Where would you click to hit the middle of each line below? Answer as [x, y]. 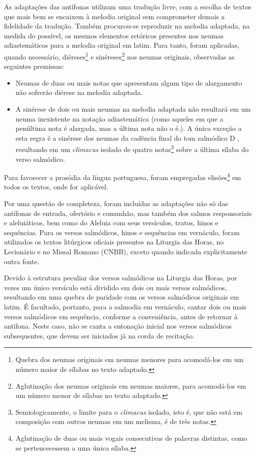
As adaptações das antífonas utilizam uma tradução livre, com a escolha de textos [128, 6]
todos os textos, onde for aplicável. [56, 187]
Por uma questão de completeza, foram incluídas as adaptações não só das [116, 203]
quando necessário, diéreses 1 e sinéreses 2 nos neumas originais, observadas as [119, 56]
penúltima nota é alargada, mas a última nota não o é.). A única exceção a [128, 128]
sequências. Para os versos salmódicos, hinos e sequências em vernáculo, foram [122, 232]
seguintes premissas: [34, 66]
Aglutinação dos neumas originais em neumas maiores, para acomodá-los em [131, 385]
